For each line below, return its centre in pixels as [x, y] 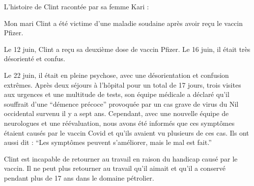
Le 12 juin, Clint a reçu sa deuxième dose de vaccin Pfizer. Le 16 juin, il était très [127, 49]
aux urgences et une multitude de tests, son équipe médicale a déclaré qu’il [117, 94]
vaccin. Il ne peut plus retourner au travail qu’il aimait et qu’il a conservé [115, 168]
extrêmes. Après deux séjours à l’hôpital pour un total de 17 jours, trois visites [123, 84]
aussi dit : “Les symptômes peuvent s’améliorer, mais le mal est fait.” [108, 142]
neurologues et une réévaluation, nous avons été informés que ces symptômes [119, 123]
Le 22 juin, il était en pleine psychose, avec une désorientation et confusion [116, 75]
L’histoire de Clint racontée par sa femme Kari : [76, 6]
